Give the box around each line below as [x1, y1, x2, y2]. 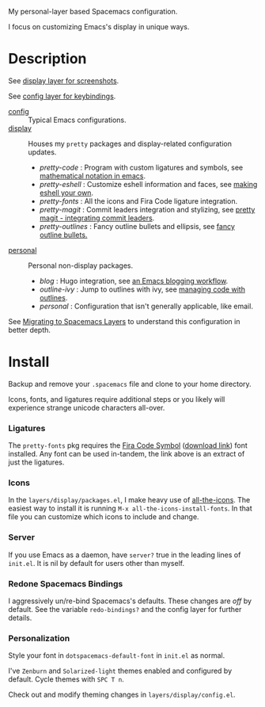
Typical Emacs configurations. [28, 115, 127, 124]
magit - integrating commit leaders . [39, 213, 155, 223]
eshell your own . [39, 188, 93, 197]
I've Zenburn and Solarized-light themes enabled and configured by [8, 666, 233, 676]
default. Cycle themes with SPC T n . [8, 675, 124, 684]
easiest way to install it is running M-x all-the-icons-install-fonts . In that [8, 503, 253, 514]
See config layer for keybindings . [8, 91, 116, 101]
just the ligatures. [8, 457, 65, 467]
